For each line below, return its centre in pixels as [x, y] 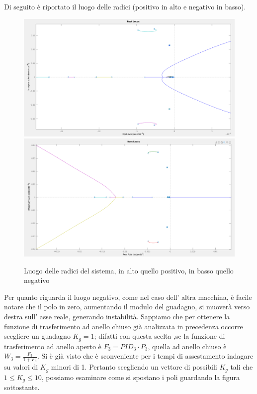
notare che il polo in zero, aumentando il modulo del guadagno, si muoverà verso [127, 307]
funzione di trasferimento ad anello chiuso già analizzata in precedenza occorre [124, 326]
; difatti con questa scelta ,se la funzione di [160, 336]
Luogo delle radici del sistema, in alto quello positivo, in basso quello [129, 270]
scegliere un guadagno [37, 336]
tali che [242, 367]
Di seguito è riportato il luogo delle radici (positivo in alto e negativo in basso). [125, 6]
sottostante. [22, 387]
